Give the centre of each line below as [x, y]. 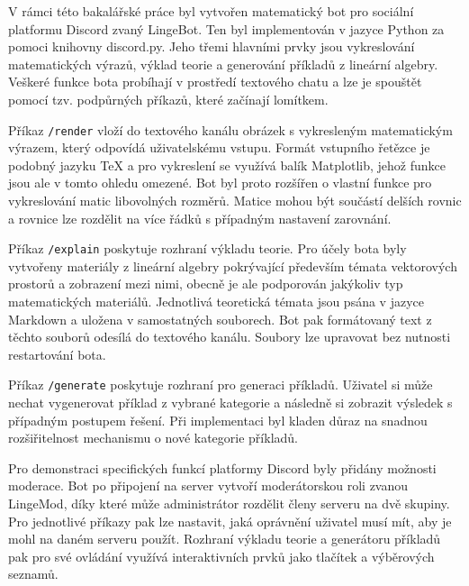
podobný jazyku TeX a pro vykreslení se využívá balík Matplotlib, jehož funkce [227, 165]
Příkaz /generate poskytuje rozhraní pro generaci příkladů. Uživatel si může [221, 385]
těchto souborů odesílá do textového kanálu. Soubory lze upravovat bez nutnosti [230, 337]
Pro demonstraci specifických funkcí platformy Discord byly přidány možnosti [222, 467]
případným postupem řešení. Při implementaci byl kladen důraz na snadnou [218, 420]
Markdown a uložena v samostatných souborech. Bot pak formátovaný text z [220, 319]
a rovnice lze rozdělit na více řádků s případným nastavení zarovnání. [200, 218]
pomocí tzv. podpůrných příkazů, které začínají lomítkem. [168, 99]
